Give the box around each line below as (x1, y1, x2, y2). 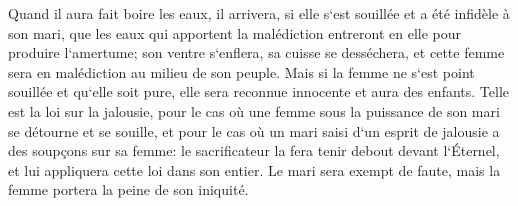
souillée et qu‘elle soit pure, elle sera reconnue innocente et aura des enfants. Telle (8, 81, 509, 102)
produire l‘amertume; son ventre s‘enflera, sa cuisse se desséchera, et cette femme (8, 42, 505, 63)
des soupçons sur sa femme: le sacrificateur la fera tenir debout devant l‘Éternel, (8, 140, 500, 161)
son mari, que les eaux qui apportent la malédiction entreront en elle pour (8, 22, 462, 43)
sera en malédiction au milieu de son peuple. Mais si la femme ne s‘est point (8, 61, 475, 82)
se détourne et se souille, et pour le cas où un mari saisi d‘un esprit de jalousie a (8, 120, 500, 141)
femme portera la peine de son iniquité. (8, 179, 249, 200)
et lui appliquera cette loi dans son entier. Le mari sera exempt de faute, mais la (8, 159, 501, 180)
